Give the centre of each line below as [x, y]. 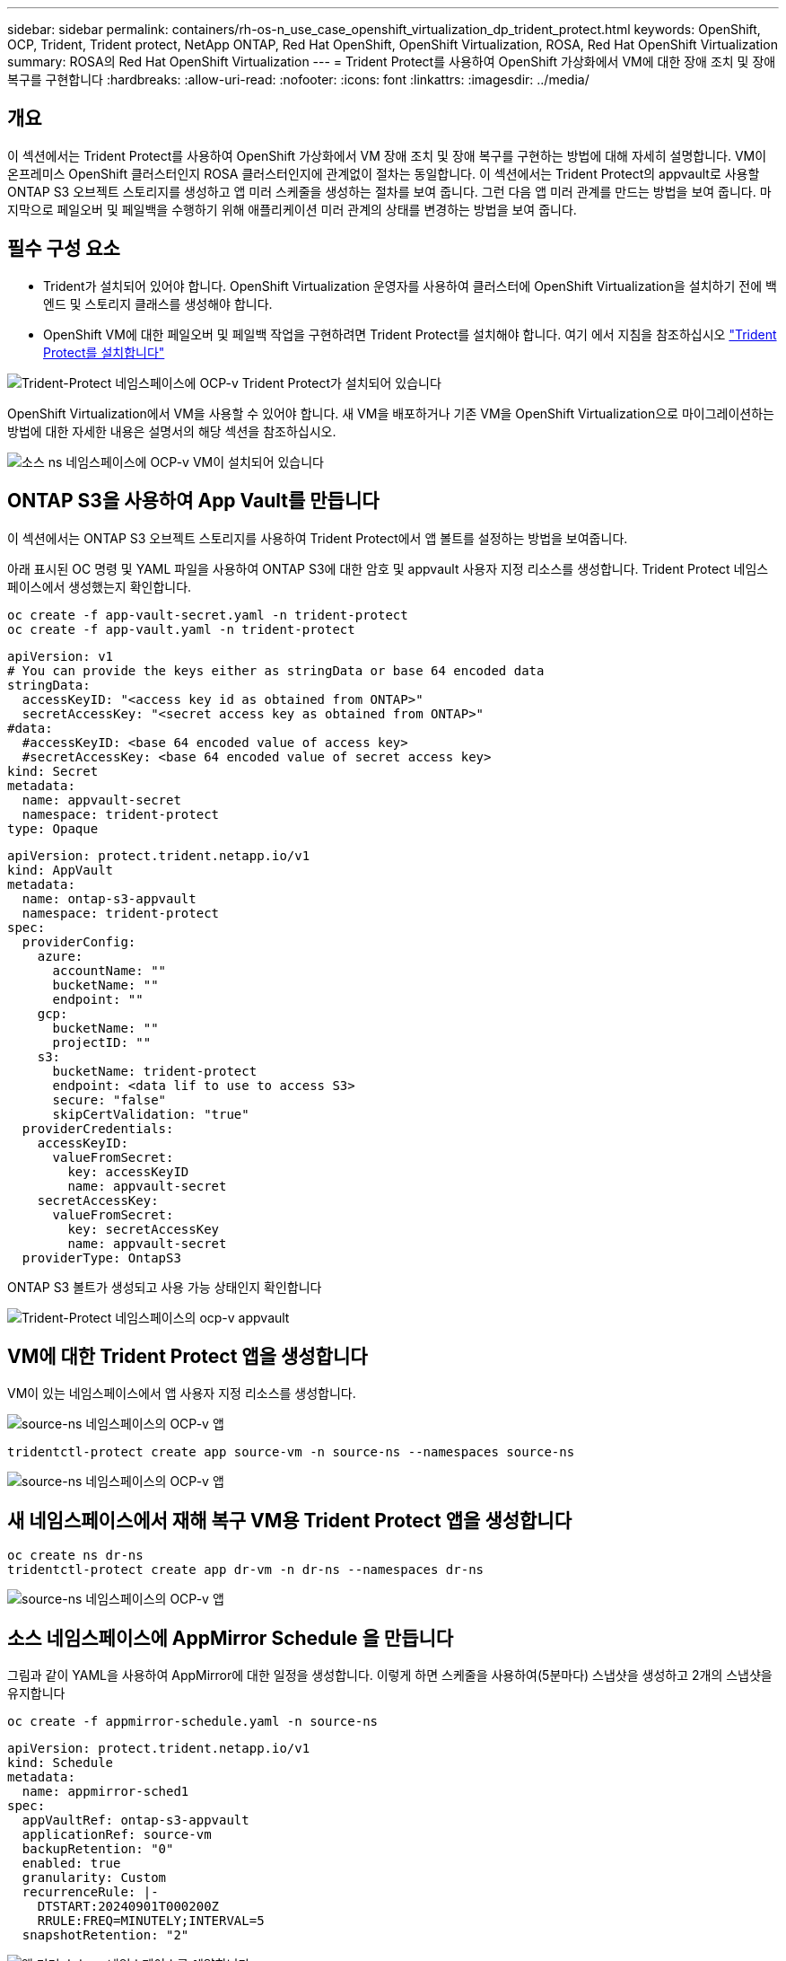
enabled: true [71, 1864]
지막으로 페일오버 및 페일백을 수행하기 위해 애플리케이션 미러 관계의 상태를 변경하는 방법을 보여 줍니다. [292, 209]
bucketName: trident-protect [155, 1071]
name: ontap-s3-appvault [109, 898]
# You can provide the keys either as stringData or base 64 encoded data [276, 670]
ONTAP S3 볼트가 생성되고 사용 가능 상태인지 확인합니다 [165, 1287]
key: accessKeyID [128, 1171]
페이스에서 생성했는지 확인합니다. [100, 586]
